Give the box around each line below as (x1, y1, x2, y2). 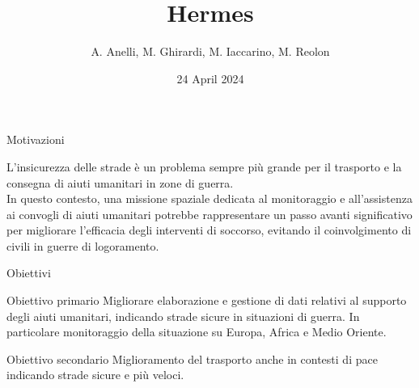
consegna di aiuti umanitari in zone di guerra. (6, 174, 234, 191)
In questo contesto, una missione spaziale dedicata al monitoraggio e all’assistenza (6, 190, 413, 207)
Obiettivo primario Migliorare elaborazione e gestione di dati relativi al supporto (6, 292, 407, 309)
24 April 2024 (176, 70, 244, 86)
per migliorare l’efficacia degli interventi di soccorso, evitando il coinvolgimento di (6, 221, 412, 238)
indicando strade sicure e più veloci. (6, 366, 184, 383)
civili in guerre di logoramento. (6, 237, 159, 254)
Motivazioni (6, 131, 65, 148)
